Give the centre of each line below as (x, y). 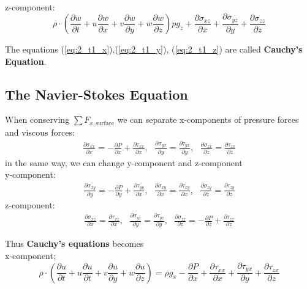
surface (105, 123)
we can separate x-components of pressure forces (208, 119)
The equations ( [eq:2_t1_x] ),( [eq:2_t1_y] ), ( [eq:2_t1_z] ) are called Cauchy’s (154, 49)
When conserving (37, 119)
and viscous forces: (40, 132)
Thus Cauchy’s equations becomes (74, 243)
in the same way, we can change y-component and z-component (124, 162)
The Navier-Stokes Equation (97, 94)
